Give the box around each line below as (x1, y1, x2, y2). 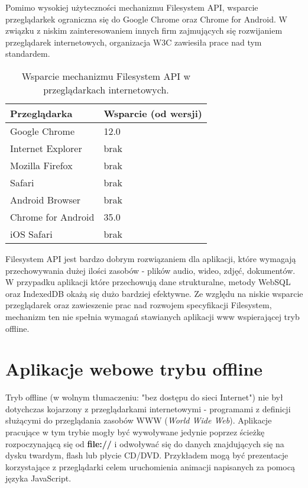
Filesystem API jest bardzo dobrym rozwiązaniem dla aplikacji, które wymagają (5, 252, 296, 264)
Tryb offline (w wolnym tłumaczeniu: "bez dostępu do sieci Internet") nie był (5, 391, 283, 403)
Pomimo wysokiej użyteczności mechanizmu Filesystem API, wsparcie (5, 1, 258, 13)
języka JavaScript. (5, 472, 72, 484)
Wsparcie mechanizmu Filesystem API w (21, 69, 191, 83)
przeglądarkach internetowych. (43, 82, 169, 96)
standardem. (5, 47, 50, 60)
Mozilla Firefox (10, 158, 73, 172)
